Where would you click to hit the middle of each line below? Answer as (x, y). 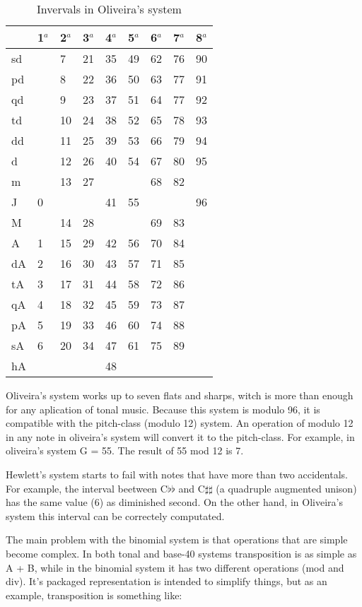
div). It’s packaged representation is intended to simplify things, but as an (167, 581)
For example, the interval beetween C (87, 488)
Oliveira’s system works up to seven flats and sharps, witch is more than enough (180, 395)
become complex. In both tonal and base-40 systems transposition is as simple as (181, 553)
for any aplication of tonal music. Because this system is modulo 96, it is (163, 409)
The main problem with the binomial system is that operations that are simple (177, 540)
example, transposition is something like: (94, 595)
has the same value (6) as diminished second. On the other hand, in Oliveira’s (174, 502)
